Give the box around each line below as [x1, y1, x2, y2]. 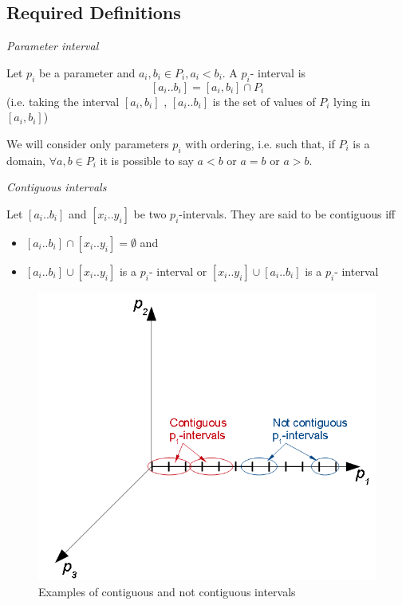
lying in [333, 92, 371, 109]
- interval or [148, 262, 207, 279]
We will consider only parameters [6, 135, 169, 151]
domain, [6, 151, 46, 168]
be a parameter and [38, 64, 136, 81]
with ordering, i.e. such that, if [185, 135, 335, 151]
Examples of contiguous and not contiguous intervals [38, 583, 296, 599]
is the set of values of [212, 92, 316, 109]
